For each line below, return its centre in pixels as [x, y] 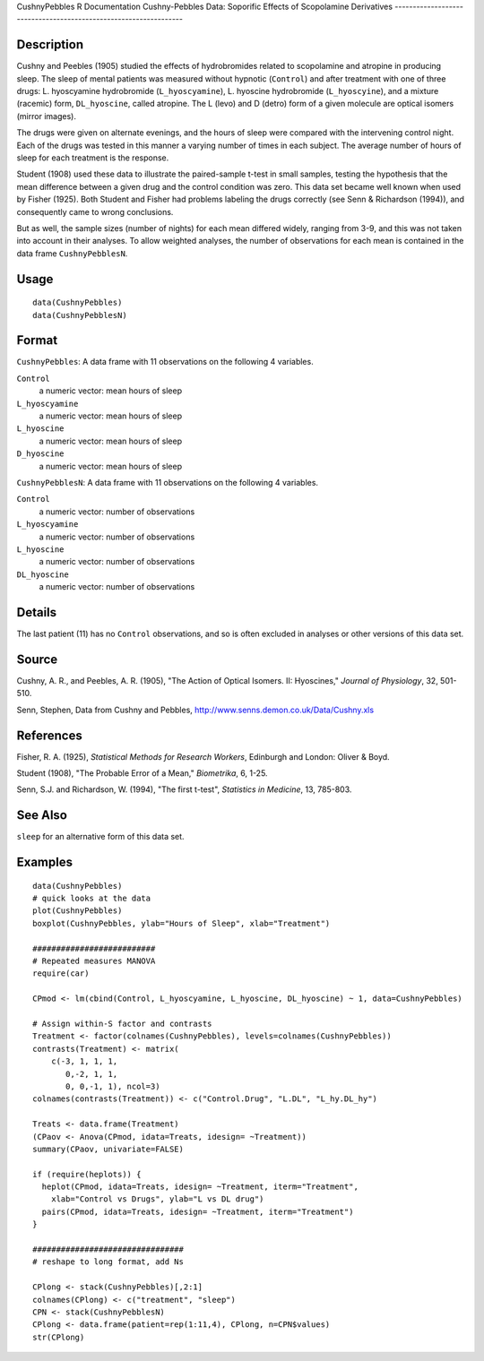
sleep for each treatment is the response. [93, 158]
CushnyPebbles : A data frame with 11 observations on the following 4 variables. [165, 362]
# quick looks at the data [92, 899]
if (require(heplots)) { [87, 1174]
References [49, 735]
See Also [42, 815]
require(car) [61, 973]
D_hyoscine [40, 454]
